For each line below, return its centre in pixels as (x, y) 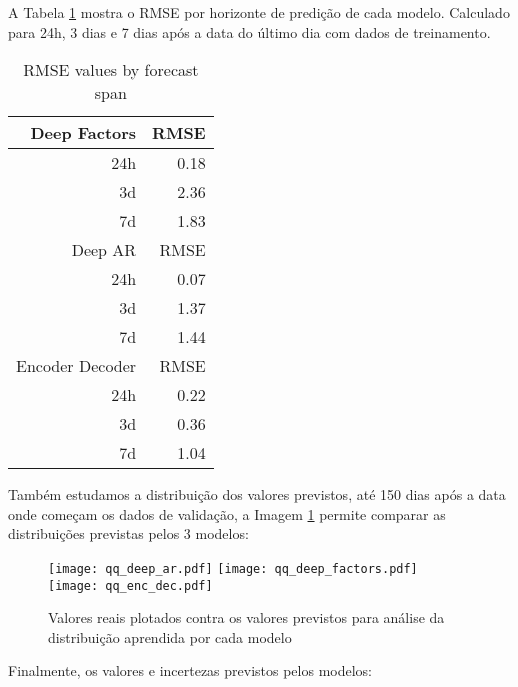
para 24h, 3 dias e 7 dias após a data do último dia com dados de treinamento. (249, 31)
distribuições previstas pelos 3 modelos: (128, 533)
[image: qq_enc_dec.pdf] (130, 585)
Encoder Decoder (76, 366)
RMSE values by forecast (111, 70)
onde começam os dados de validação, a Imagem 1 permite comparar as (227, 513)
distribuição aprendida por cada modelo (170, 636)
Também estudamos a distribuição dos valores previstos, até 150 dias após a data (257, 494)
